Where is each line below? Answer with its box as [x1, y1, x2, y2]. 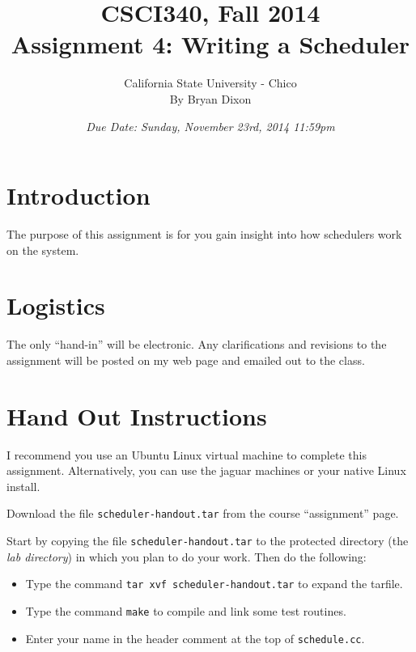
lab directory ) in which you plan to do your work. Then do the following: [6, 548, 367, 565]
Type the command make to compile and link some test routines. [25, 603, 346, 619]
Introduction [6, 179, 151, 212]
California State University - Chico [124, 74, 297, 91]
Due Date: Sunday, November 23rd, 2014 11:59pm [86, 117, 335, 134]
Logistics [6, 289, 105, 322]
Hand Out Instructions [6, 399, 267, 432]
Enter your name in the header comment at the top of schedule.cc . [25, 629, 365, 646]
